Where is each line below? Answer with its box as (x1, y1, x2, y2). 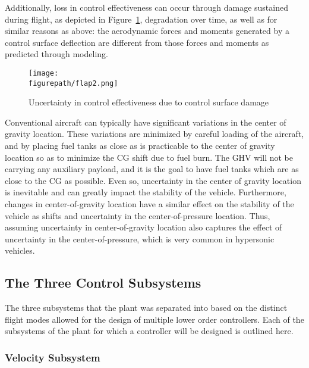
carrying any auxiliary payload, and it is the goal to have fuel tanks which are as (5, 163, 299, 175)
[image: (29, 68, 59, 77)
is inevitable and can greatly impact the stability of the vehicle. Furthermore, (5, 186, 286, 198)
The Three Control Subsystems (5, 273, 201, 292)
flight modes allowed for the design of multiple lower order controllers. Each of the (5, 313, 304, 325)
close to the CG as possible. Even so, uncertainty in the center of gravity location (5, 174, 301, 186)
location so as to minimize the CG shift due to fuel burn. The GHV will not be (5, 151, 294, 163)
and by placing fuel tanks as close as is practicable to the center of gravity (5, 139, 275, 152)
